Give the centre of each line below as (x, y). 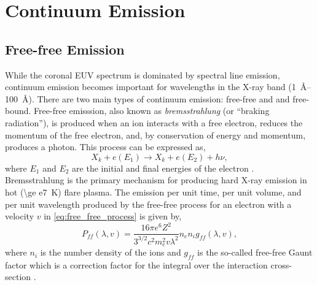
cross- (281, 264)
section (18, 277)
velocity (20, 216)
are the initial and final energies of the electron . (163, 168)
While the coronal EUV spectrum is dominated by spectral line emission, (143, 74)
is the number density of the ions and (111, 252)
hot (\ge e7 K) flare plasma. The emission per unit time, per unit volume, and (153, 192)
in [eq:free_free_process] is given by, (113, 216)
